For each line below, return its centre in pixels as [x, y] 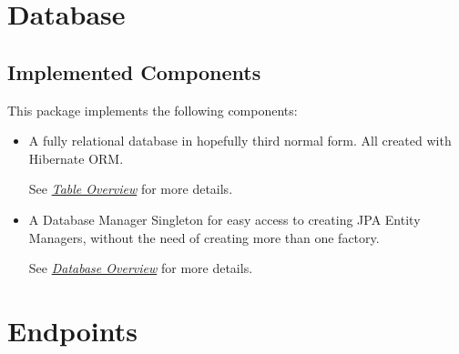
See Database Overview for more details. [141, 268]
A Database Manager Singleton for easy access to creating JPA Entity [224, 219]
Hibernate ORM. [76, 158]
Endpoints [72, 330]
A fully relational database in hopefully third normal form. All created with [240, 141]
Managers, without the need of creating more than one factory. [204, 237]
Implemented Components [134, 71]
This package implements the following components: [153, 110]
